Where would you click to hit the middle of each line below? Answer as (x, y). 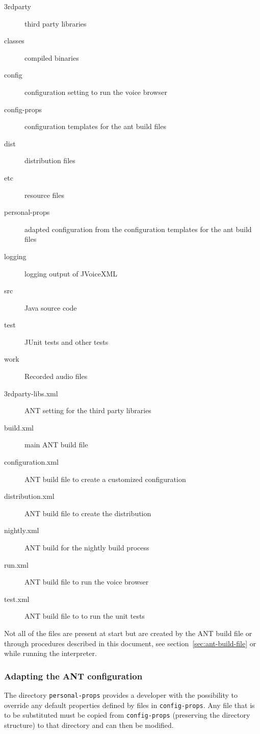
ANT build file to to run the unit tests (85, 616)
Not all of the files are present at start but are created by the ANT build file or (128, 633)
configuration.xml (32, 462)
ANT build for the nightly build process (87, 547)
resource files (44, 195)
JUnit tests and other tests (67, 341)
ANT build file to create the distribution (88, 513)
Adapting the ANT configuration (73, 676)
